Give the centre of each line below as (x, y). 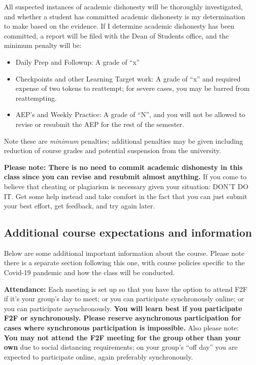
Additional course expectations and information (128, 232)
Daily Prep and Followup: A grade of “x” (78, 61)
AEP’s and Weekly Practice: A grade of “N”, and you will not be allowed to (130, 114)
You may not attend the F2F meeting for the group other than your (122, 337)
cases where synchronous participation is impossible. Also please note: (121, 328)
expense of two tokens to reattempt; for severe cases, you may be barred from (132, 88)
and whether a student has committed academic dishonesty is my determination (125, 16)
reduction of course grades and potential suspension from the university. (112, 150)
